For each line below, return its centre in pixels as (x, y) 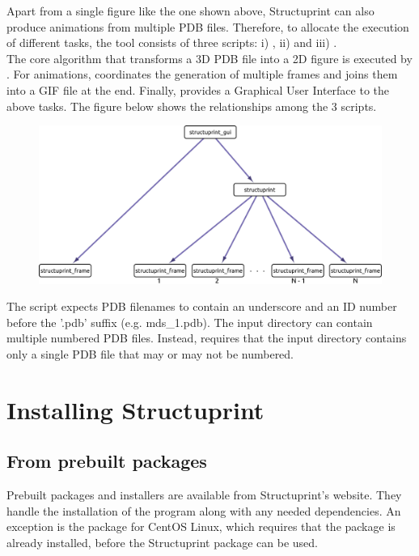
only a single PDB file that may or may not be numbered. (150, 353)
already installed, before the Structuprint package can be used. (162, 542)
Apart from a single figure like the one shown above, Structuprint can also (190, 11)
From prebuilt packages (107, 461)
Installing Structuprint (135, 409)
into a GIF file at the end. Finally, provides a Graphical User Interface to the (198, 89)
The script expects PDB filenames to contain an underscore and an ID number (202, 306)
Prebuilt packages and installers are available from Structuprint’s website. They (204, 495)
